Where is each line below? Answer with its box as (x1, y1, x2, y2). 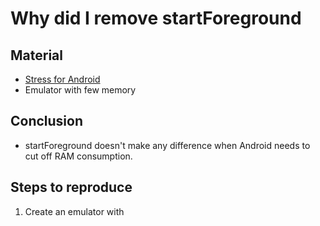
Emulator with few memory (24, 84, 137, 96)
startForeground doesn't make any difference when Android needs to (24, 139, 311, 151)
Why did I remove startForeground (10, 7, 302, 30)
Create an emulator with (24, 205, 125, 217)
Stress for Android (24, 73, 101, 85)
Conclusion (10, 113, 84, 130)
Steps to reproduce (10, 179, 133, 196)
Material (10, 47, 63, 64)
